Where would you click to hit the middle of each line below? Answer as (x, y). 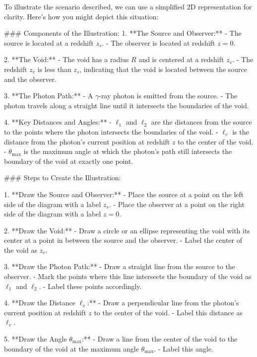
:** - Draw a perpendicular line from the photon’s (163, 303)
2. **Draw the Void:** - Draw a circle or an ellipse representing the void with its (127, 230)
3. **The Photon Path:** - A (49, 96)
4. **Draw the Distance (40, 303)
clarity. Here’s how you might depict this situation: (81, 16)
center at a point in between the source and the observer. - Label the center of (123, 240)
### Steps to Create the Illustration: (63, 178)
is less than (54, 69)
